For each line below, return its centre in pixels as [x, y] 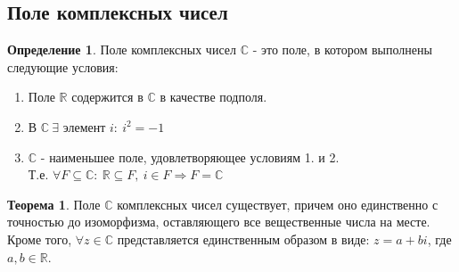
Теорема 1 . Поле [54, 204]
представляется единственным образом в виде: [243, 239]
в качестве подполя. [213, 97]
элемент [84, 126]
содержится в [107, 97]
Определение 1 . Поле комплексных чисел [122, 49]
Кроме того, [40, 239]
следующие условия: [63, 66]
